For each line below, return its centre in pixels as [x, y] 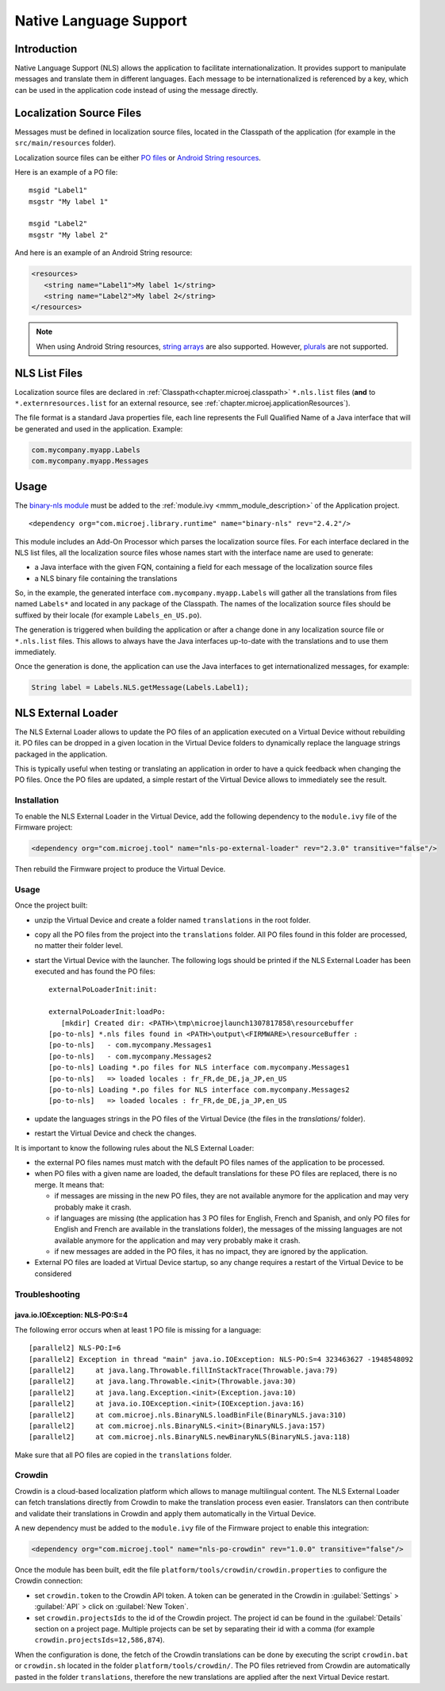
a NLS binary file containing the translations [106, 578]
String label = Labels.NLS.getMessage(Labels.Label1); [140, 688]
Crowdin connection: [49, 1581]
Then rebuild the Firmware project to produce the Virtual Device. [120, 869]
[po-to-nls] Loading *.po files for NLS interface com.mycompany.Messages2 [199, 1089]
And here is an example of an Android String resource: [104, 253]
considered [53, 1273]
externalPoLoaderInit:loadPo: [107, 1012]
